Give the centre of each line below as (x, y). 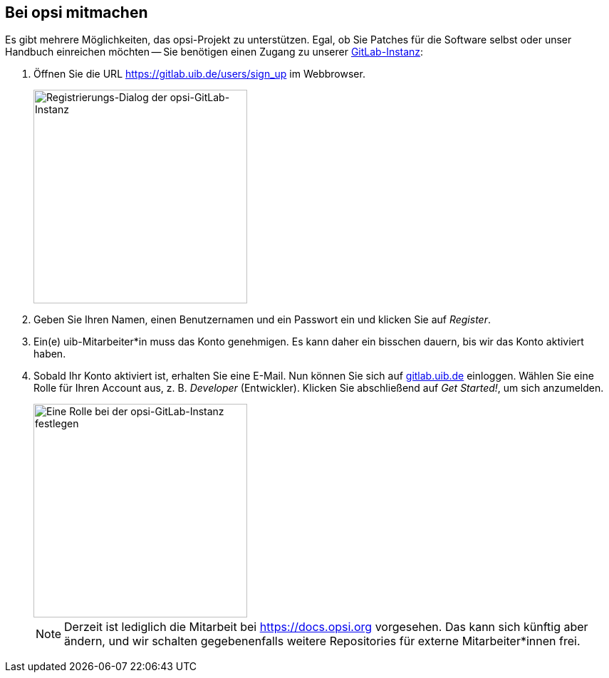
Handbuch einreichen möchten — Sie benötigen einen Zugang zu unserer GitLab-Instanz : (214, 52)
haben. (50, 354)
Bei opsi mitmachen (77, 12)
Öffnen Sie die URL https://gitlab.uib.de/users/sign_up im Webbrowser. (199, 74)
